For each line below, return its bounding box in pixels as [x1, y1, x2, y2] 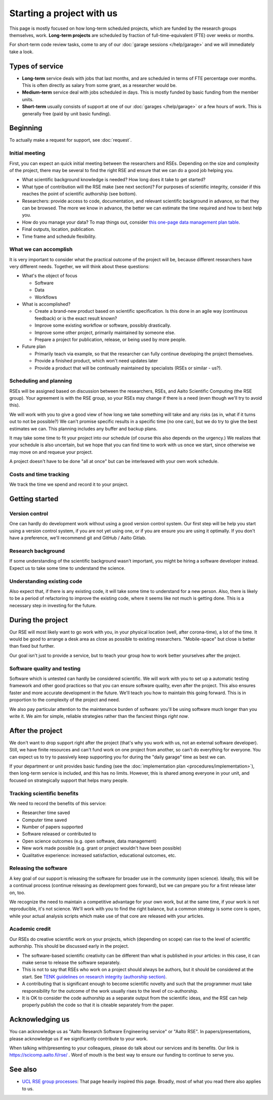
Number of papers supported [22, 824, 83, 830]
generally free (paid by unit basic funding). [22, 110, 111, 116]
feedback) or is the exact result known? [34, 315, 117, 321]
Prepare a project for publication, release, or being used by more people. [34, 336, 187, 343]
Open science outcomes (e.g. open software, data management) [22, 838, 157, 844]
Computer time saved [22, 817, 67, 823]
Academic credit [9, 925, 51, 933]
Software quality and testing [9, 665, 81, 672]
